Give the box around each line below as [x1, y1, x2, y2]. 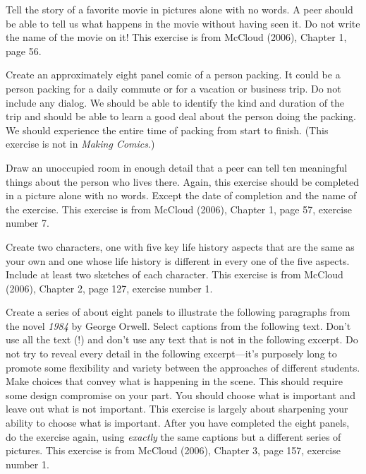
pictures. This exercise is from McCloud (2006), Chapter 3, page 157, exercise [6, 443, 341, 458]
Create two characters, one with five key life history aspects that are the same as [6, 239, 355, 254]
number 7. [6, 215, 49, 230]
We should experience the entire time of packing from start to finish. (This [6, 122, 329, 137]
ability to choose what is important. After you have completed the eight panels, [6, 415, 350, 430]
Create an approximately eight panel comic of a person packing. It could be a [6, 67, 341, 82]
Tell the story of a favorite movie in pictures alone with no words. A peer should [6, 2, 353, 16]
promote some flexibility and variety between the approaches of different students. [6, 360, 360, 374]
